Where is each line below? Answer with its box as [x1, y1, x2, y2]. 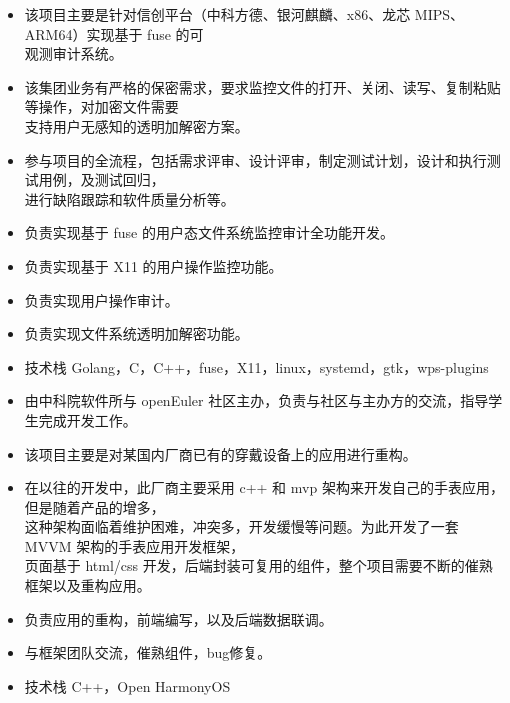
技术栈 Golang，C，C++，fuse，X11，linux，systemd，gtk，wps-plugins [24, 356, 489, 377]
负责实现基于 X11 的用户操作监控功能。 [24, 255, 283, 276]
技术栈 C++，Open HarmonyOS [24, 675, 231, 696]
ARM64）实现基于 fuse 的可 [24, 23, 204, 44]
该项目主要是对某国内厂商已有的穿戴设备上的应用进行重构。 [24, 443, 417, 464]
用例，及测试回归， [38, 169, 165, 190]
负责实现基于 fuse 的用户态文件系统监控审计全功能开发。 [24, 222, 394, 243]
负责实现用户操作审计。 [24, 289, 179, 310]
